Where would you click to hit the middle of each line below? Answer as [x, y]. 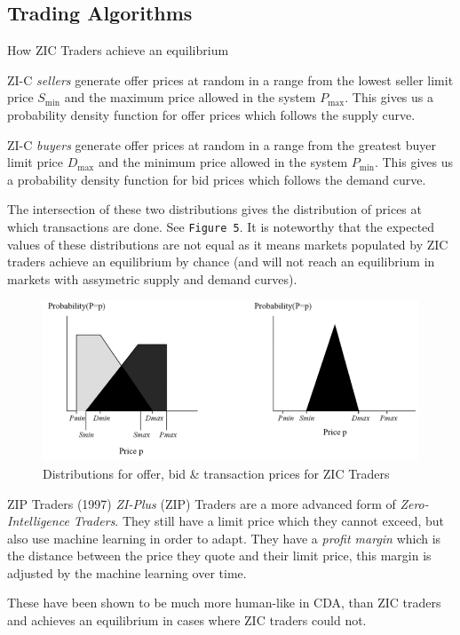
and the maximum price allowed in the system [190, 97]
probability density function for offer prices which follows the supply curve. [211, 114]
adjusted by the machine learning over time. [127, 572]
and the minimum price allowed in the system [223, 162]
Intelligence [38, 521]
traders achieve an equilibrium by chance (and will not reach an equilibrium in [221, 262]
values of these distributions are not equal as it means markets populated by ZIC [228, 244]
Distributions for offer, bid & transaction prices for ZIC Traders [216, 473]
